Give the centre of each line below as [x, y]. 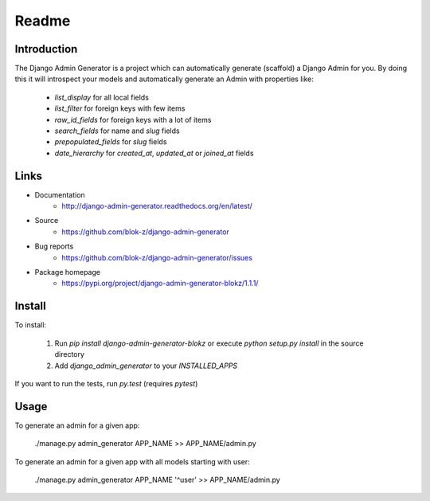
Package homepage [68, 272]
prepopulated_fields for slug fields [111, 142]
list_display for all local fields [102, 97]
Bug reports [54, 246]
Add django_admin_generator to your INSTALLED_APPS [146, 366]
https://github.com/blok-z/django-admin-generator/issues [157, 257]
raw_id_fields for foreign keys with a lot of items [133, 119]
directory [70, 354]
